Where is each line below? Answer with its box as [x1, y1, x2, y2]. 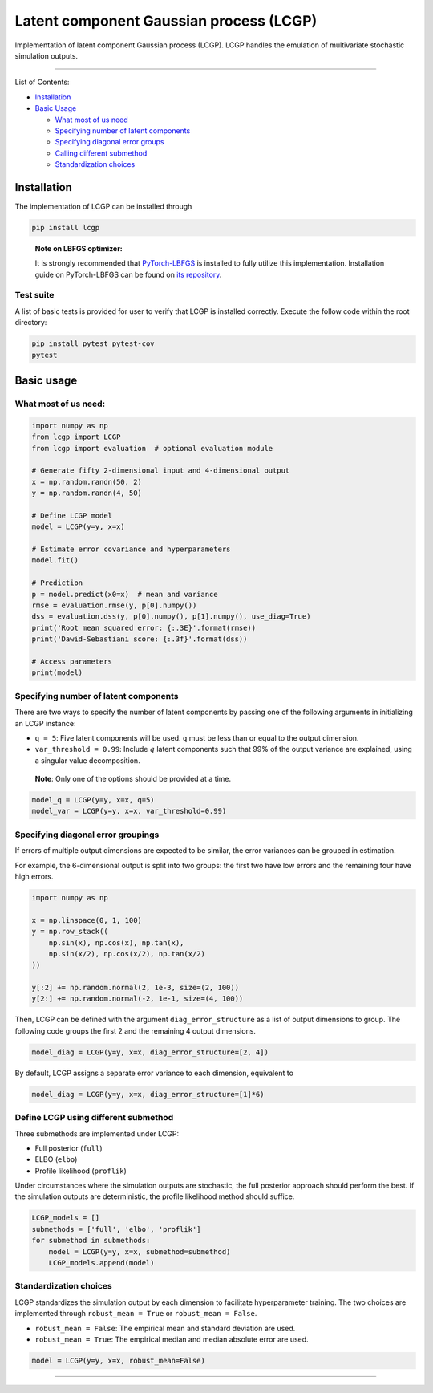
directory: [14, 318, 47, 327]
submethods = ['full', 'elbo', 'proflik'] [31, 1224, 201, 1233]
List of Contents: [14, 77, 70, 87]
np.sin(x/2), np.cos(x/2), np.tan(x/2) [48, 949, 206, 958]
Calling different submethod [55, 148, 148, 158]
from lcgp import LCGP [31, 433, 121, 441]
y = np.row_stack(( [31, 927, 108, 936]
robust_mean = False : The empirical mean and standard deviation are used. [34, 1323, 296, 1333]
